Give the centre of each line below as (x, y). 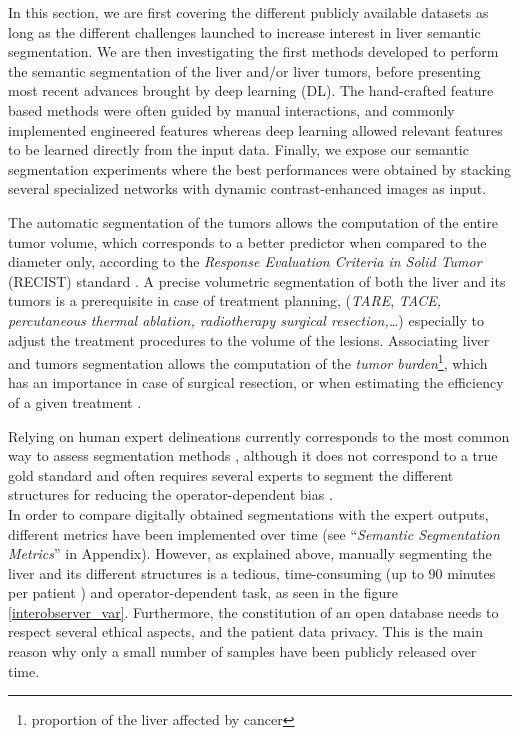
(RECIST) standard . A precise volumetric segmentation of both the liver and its (257, 280)
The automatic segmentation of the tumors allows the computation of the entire (253, 221)
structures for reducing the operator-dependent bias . (170, 494)
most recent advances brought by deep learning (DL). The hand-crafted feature (251, 90)
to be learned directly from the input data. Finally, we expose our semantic (238, 149)
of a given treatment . (75, 401)
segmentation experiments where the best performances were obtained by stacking (259, 168)
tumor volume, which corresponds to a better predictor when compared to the (247, 241)
